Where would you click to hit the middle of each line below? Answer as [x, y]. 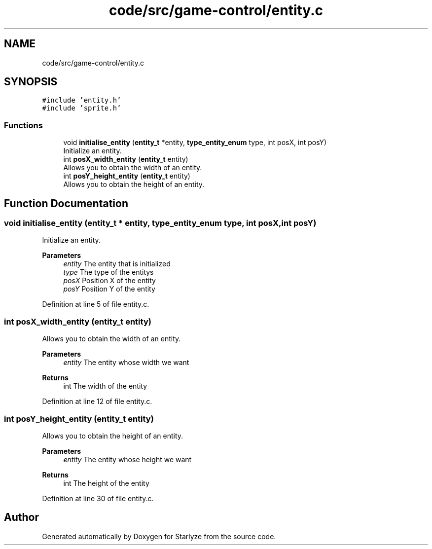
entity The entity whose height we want [127, 459]
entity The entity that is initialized [117, 264]
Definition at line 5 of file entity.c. [96, 304]
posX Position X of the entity [109, 281]
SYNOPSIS [31, 82]
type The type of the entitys [108, 272]
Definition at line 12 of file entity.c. [97, 402]
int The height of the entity [106, 483]
